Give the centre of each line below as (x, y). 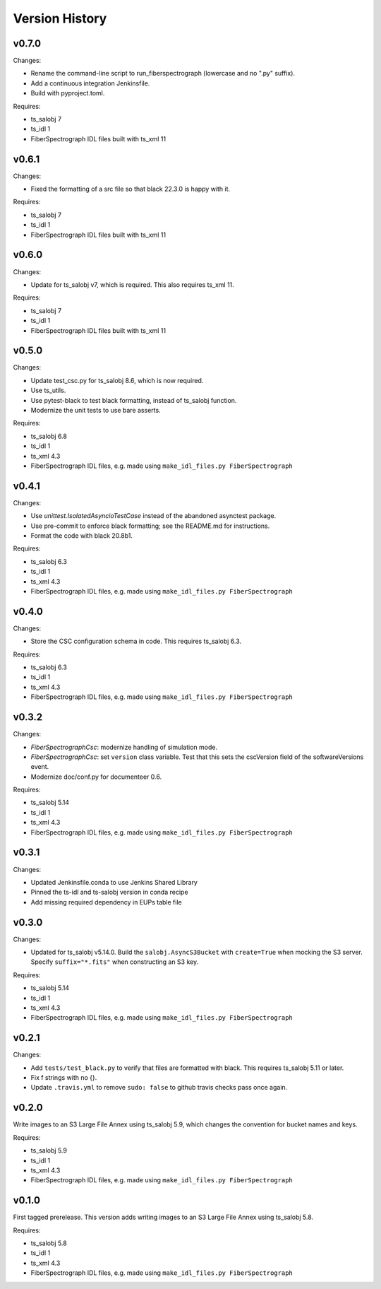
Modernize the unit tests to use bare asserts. (96, 410)
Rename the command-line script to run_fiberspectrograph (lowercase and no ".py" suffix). (163, 73)
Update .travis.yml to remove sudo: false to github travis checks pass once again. (159, 1088)
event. (40, 767)
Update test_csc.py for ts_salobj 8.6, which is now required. (117, 380)
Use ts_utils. (48, 390)
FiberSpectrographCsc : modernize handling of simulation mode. (124, 747)
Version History (60, 18)
